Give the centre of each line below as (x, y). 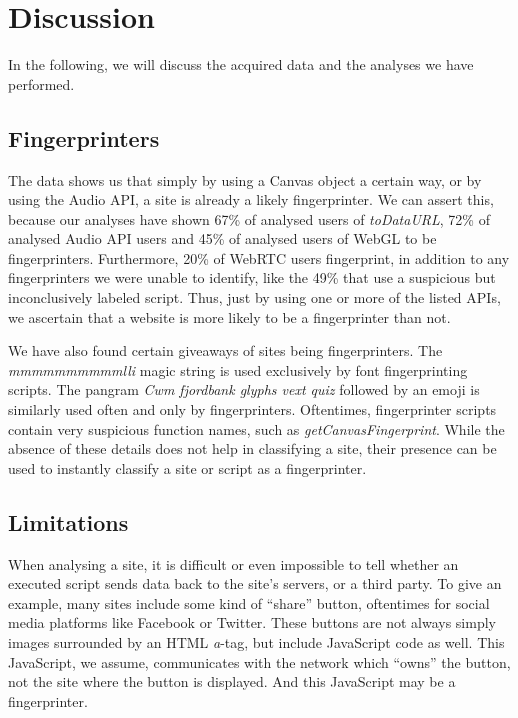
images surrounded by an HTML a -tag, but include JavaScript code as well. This (256, 642)
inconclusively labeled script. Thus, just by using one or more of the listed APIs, (254, 297)
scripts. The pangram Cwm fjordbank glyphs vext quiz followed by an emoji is (244, 389)
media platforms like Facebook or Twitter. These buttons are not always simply (252, 622)
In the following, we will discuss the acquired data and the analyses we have (241, 64)
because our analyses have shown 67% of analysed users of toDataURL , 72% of (249, 218)
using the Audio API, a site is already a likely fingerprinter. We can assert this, (251, 199)
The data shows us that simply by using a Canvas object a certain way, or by (245, 179)
